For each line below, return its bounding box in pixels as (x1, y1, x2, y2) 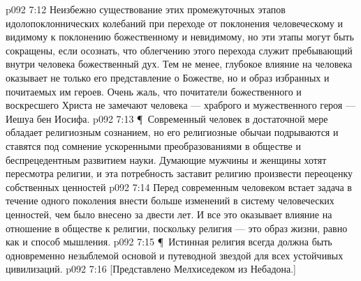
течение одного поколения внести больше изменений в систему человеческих (6, 193, 334, 208)
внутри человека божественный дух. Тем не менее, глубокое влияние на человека (6, 56, 353, 71)
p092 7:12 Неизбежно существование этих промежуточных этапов (6, 2, 286, 16)
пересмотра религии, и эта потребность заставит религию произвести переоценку (6, 166, 353, 181)
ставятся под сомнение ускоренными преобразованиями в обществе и (6, 138, 301, 153)
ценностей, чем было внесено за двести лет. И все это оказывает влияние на (6, 206, 332, 221)
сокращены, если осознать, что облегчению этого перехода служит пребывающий (6, 43, 353, 57)
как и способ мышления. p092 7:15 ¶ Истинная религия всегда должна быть (6, 234, 332, 249)
